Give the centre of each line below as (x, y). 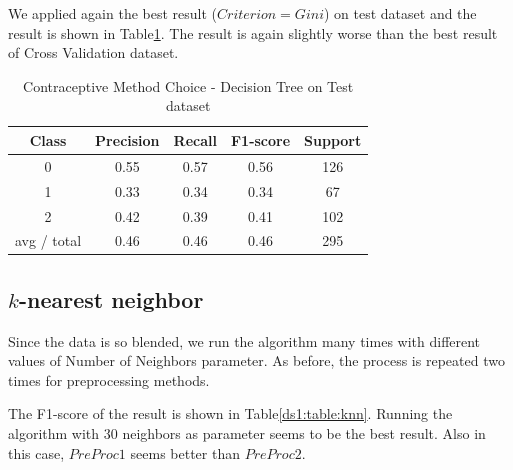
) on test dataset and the (400, 13)
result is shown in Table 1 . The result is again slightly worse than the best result (253, 32)
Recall (195, 139)
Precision (127, 139)
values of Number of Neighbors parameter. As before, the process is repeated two (256, 360)
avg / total (48, 240)
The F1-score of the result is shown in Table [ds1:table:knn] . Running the (230, 413)
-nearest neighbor (111, 298)
